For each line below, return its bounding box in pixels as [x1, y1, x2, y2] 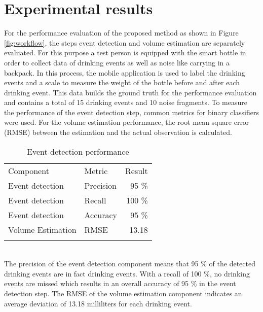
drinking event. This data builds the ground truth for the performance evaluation [4, 87, 257, 97]
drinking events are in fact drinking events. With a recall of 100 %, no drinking [4, 268, 250, 279]
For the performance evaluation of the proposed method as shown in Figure [4, 27, 239, 38]
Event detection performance [27, 145, 129, 157]
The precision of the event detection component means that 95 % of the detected [4, 258, 255, 269]
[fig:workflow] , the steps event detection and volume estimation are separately [4, 37, 245, 48]
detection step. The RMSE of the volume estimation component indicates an [4, 288, 242, 299]
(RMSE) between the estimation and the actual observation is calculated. [4, 127, 232, 137]
